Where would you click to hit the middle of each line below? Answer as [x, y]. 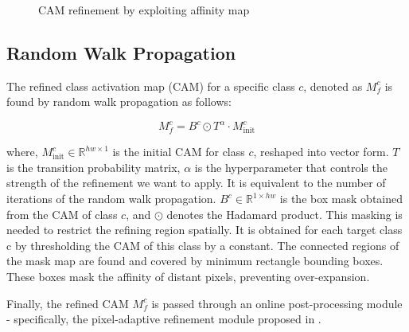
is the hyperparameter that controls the [291, 167]
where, [22, 152]
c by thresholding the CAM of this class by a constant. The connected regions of [203, 245]
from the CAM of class [62, 214]
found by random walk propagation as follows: [119, 102]
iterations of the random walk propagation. [111, 198]
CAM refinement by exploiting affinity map [144, 10]
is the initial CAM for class [179, 152]
